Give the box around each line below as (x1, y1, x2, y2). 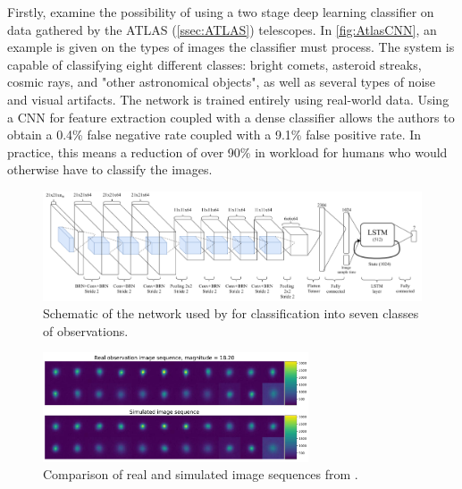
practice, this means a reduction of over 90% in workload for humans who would (7, 142, 448, 161)
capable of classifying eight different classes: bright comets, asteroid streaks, (7, 55, 422, 73)
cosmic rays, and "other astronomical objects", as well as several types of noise (7, 72, 436, 91)
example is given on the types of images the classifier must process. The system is (7, 38, 455, 56)
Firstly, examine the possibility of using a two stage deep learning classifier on (7, 3, 434, 21)
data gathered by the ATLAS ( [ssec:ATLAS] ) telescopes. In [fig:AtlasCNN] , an (7, 20, 437, 38)
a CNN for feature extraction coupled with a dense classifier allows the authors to (7, 107, 455, 126)
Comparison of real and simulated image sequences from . (43, 465, 358, 484)
